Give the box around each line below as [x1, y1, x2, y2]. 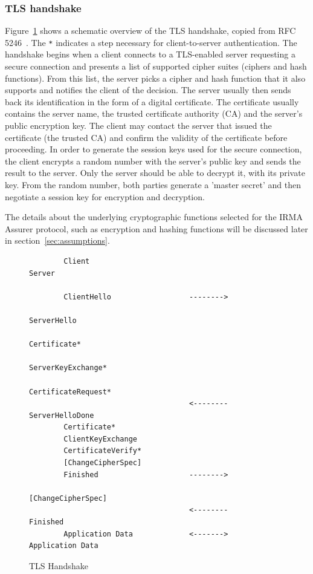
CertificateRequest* [29, 387, 112, 396]
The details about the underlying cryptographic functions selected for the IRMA [5, 210, 303, 223]
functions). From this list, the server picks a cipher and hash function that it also [5, 71, 306, 84]
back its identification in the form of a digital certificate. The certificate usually [5, 95, 299, 108]
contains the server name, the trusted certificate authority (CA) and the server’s [5, 107, 303, 120]
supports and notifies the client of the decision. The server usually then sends [5, 83, 291, 96]
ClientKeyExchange [63, 434, 137, 443]
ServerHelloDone [29, 411, 94, 420]
